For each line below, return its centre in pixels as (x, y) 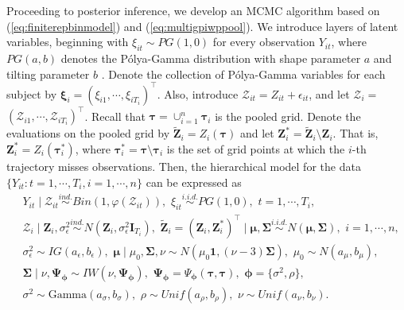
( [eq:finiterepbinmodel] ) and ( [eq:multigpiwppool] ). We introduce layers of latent (202, 26)
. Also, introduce (198, 93)
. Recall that (115, 116)
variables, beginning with (68, 42)
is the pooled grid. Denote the (288, 116)
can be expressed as (194, 182)
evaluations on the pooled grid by (88, 133)
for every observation (264, 42)
